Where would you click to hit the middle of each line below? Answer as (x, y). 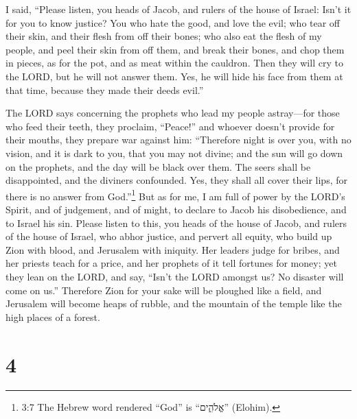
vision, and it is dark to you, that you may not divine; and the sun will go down (174, 153)
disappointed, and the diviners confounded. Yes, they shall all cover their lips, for (176, 180)
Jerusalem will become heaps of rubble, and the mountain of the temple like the (174, 303)
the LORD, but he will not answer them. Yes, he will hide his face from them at (174, 76)
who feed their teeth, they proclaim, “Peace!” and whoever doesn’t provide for (170, 126)
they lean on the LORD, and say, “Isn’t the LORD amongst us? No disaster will (175, 276)
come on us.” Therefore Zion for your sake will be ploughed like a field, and (164, 290)
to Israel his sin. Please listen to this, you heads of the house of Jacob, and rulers (176, 223)
